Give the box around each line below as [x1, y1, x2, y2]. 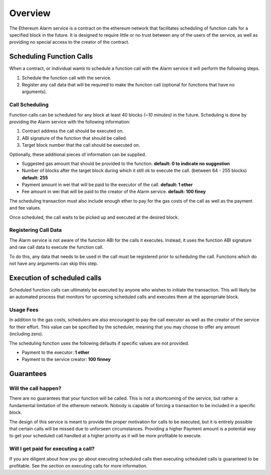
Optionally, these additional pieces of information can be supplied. [9, 151, 147, 157]
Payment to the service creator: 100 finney [22, 356, 111, 362]
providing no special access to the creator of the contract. [9, 39, 130, 45]
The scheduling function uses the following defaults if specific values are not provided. [9, 340, 189, 346]
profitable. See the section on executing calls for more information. [9, 462, 148, 468]
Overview [9, 8, 51, 19]
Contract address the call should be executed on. [22, 128, 124, 134]
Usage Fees [9, 307, 39, 313]
